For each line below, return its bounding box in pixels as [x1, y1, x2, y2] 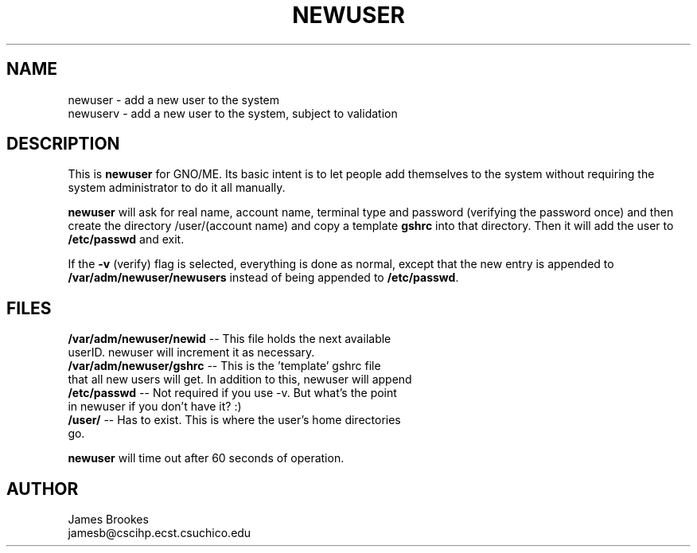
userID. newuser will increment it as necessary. [68, 345, 315, 360]
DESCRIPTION [6, 134, 120, 154]
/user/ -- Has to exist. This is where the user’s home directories [68, 413, 401, 427]
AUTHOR [6, 478, 79, 499]
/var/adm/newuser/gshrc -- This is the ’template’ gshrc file [68, 359, 381, 373]
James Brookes [68, 512, 149, 527]
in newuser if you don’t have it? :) [68, 399, 242, 414]
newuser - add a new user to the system [68, 92, 280, 107]
